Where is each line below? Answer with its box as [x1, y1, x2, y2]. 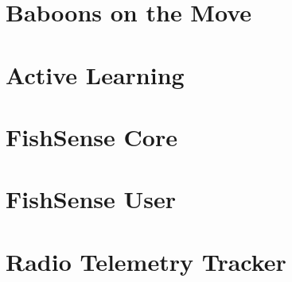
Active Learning [6, 58, 185, 91]
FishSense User [6, 183, 177, 215]
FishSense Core [6, 120, 177, 153]
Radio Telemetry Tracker [6, 245, 286, 277]
